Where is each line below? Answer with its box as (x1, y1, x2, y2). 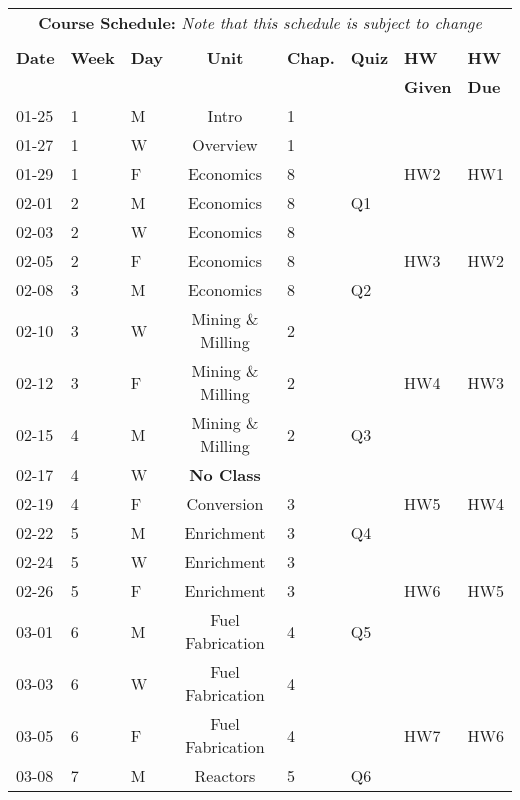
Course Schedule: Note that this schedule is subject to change (38, 11, 482, 34)
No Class (189, 463, 261, 486)
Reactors (194, 764, 256, 787)
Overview (192, 133, 258, 156)
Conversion (186, 492, 264, 515)
